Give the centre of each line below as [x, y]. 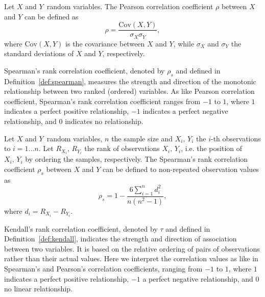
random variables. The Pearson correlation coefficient [130, 6]
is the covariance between [105, 43]
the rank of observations [122, 148]
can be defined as [52, 16]
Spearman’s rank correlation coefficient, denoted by [85, 70]
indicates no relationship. [104, 121]
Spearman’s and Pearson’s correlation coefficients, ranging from [103, 268]
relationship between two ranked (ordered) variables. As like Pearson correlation [129, 91]
